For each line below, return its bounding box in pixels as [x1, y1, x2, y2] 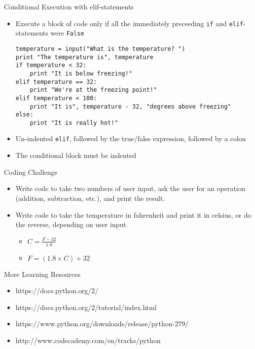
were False [50, 28, 84, 38]
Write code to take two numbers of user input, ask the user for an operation [15, 183, 246, 194]
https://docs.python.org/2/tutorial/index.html [15, 302, 157, 312]
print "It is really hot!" [30, 119, 118, 126]
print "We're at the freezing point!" [30, 86, 157, 94]
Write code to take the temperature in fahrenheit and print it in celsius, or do [15, 209, 251, 220]
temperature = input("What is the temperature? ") [15, 45, 185, 52]
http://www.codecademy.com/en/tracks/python [15, 335, 161, 345]
